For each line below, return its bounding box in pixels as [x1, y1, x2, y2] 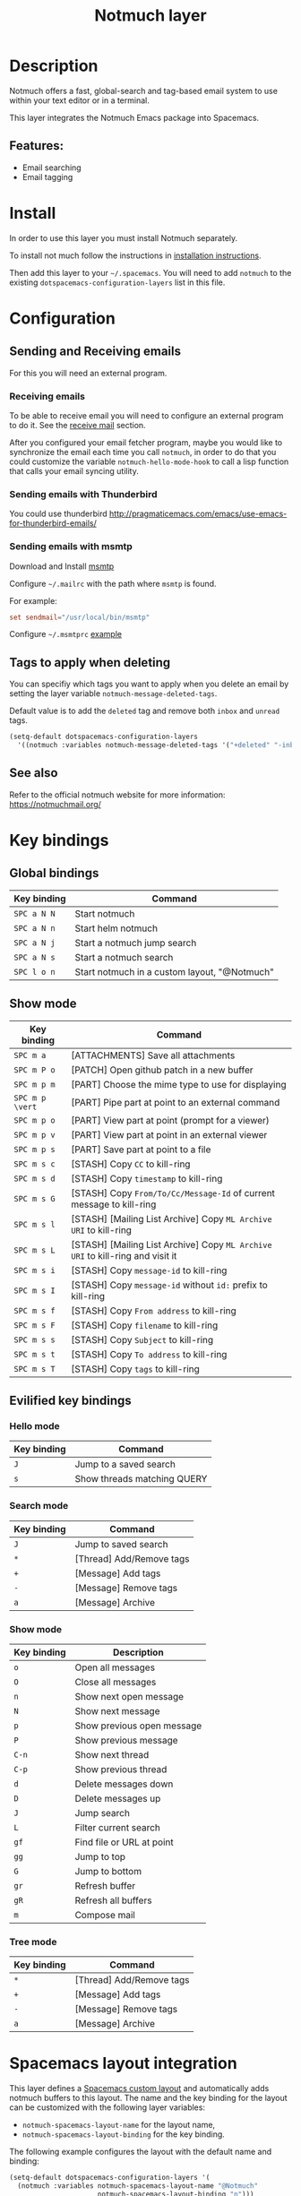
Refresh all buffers [74, 1894, 152, 1907]
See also [9, 765, 58, 780]
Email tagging [21, 171, 73, 182]
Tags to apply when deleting [9, 655, 171, 670]
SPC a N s [13, 952, 56, 962]
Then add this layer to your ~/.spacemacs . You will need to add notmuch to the [9, 267, 292, 278]
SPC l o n [13, 967, 56, 977]
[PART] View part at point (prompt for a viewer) [71, 1114, 271, 1126]
